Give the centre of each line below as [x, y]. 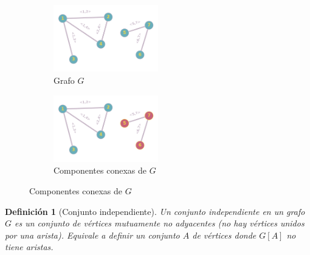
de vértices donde [224, 235]
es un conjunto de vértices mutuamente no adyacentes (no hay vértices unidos [160, 223]
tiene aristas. [29, 247]
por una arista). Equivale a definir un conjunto [92, 235]
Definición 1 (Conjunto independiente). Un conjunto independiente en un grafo [155, 211]
